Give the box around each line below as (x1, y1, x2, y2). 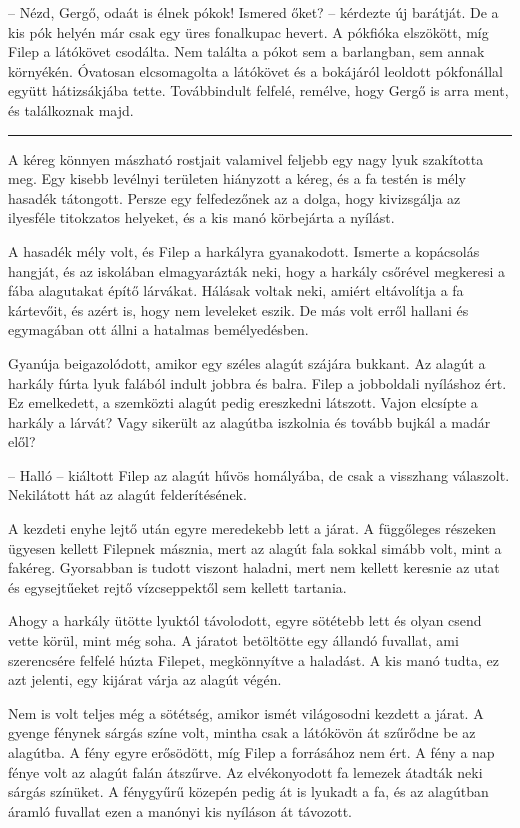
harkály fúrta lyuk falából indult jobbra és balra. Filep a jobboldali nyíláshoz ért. (8, 372, 507, 393)
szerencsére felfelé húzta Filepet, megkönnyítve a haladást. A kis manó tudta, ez (8, 649, 499, 670)
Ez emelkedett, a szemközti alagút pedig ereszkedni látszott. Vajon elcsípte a (8, 392, 478, 413)
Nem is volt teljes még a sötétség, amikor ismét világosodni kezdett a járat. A (8, 702, 484, 723)
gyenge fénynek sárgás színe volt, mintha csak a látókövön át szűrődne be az (8, 722, 476, 743)
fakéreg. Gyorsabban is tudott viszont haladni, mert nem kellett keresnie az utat (8, 557, 500, 578)
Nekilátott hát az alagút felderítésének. (8, 484, 247, 505)
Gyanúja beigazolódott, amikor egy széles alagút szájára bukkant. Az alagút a (8, 352, 486, 373)
